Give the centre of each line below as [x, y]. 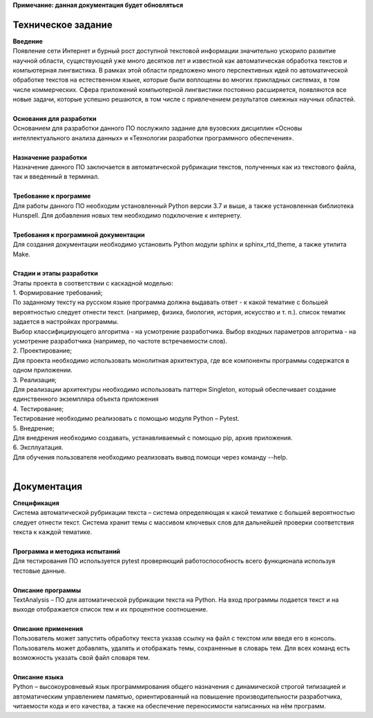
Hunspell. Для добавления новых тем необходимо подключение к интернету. [127, 215]
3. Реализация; [35, 379]
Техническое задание [63, 25]
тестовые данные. [39, 571]
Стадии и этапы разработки [55, 274]
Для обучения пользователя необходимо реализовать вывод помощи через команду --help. [150, 457]
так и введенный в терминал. [56, 177]
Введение [28, 41]
